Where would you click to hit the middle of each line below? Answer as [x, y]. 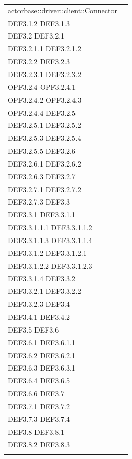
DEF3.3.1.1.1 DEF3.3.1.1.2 [50, 227]
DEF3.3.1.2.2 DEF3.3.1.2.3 [50, 265]
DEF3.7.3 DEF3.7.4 [39, 419]
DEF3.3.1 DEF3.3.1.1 [42, 215]
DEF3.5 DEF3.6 [33, 329]
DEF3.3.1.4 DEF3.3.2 [42, 278]
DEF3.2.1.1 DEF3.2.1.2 [44, 49]
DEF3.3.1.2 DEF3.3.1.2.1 [47, 253]
